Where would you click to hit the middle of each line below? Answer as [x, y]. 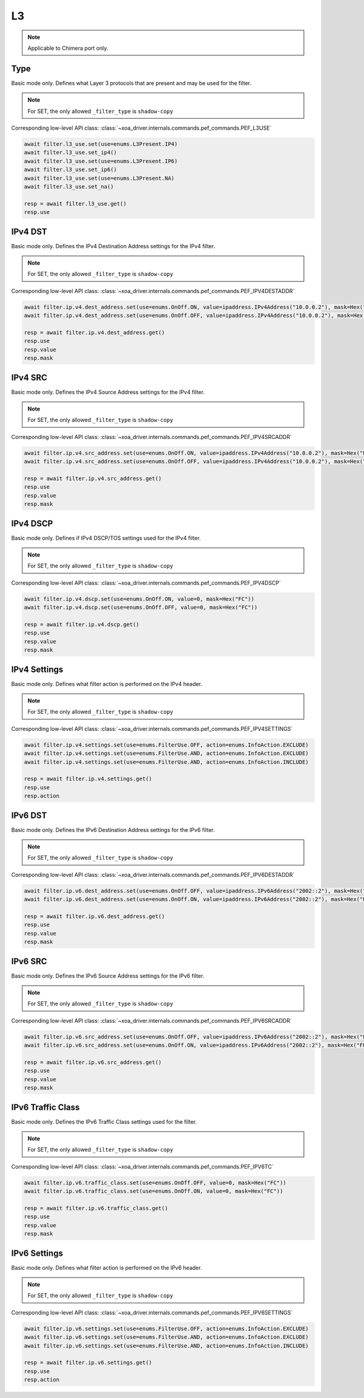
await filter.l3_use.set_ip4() [71, 153]
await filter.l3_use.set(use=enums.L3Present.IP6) [101, 161]
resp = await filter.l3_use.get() [75, 203]
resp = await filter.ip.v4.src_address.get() [93, 478]
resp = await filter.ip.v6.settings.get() [88, 1363]
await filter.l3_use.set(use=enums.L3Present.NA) [99, 178]
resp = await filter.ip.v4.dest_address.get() [94, 332]
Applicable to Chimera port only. [68, 48]
